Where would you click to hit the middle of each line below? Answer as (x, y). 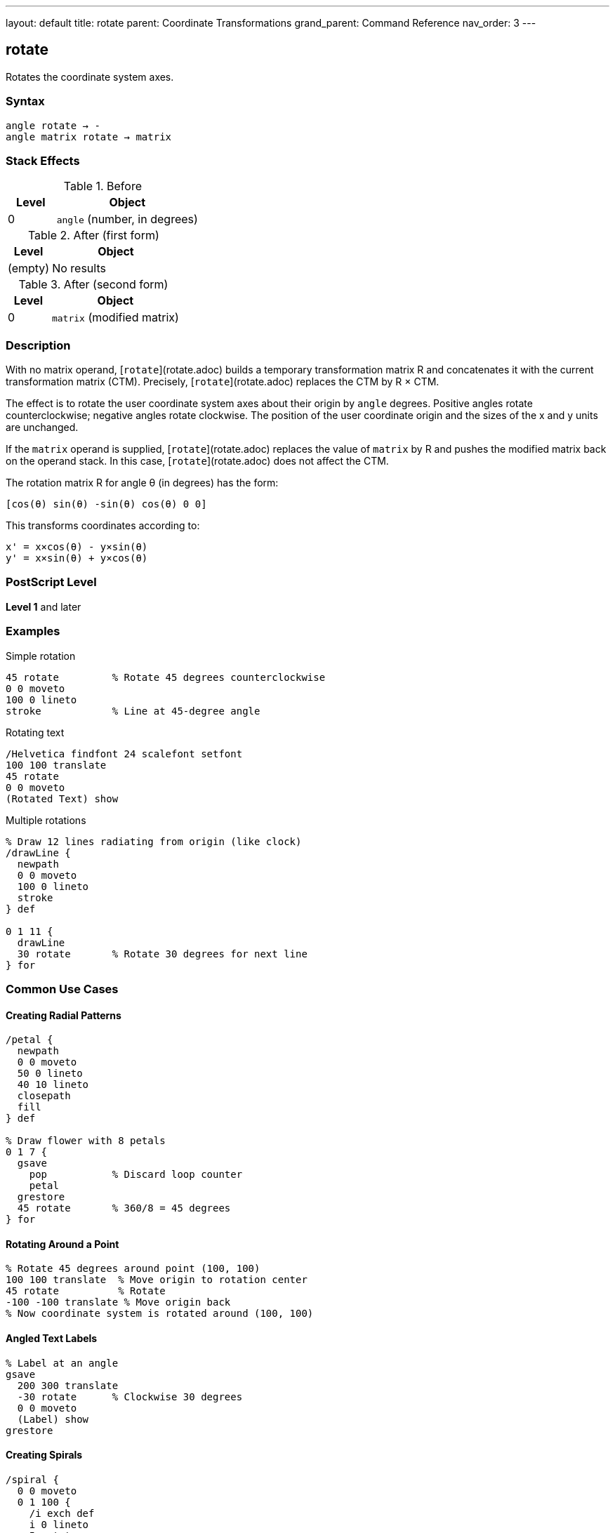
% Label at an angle (62, 1363)
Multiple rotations (46, 820)
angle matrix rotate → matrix (89, 137)
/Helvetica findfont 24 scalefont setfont (124, 754)
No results (79, 268)
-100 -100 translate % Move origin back (118, 1302)
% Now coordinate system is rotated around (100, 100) (160, 1314)
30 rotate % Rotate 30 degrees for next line (162, 954)
